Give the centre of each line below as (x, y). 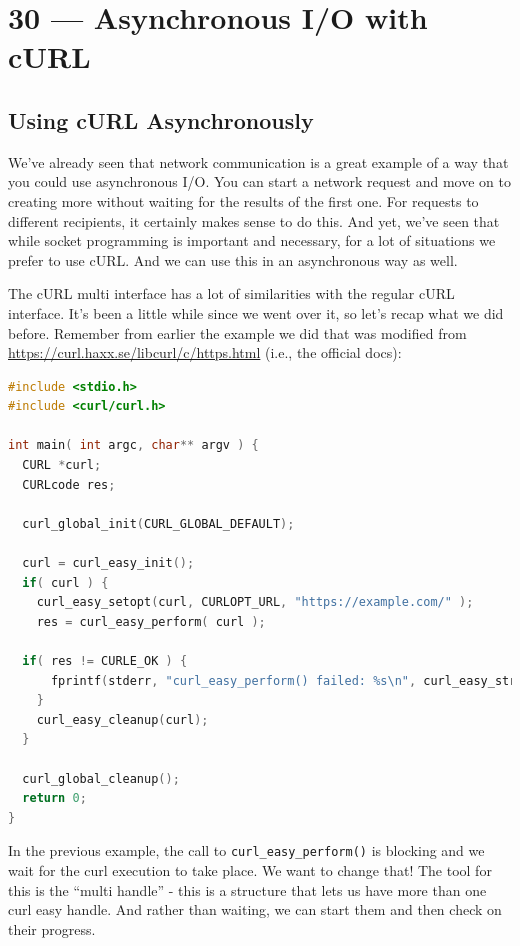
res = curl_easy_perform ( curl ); (151, 621)
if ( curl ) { (65, 582)
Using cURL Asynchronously (161, 119)
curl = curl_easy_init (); (108, 563)
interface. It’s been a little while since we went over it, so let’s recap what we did (256, 312)
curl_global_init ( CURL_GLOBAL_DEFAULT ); (158, 523)
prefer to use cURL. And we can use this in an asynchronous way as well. (233, 259)
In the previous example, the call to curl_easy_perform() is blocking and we (246, 850)
